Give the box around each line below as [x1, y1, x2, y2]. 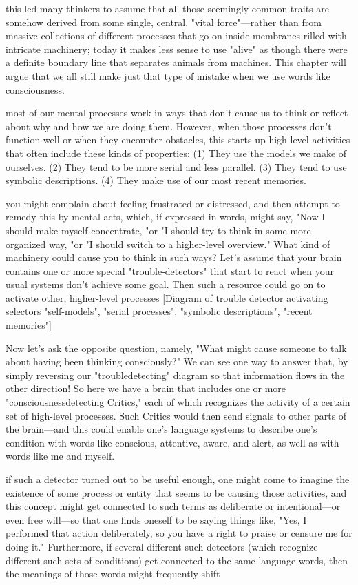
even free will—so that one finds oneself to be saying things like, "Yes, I [6, 512, 307, 526]
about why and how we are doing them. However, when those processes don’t [6, 119, 332, 133]
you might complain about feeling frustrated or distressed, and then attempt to [6, 196, 340, 210]
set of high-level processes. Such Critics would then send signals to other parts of [6, 408, 347, 422]
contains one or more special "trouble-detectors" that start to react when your [6, 263, 334, 278]
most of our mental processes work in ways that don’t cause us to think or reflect [6, 105, 348, 120]
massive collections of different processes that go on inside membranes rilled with [6, 28, 347, 43]
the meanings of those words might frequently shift [6, 566, 220, 581]
